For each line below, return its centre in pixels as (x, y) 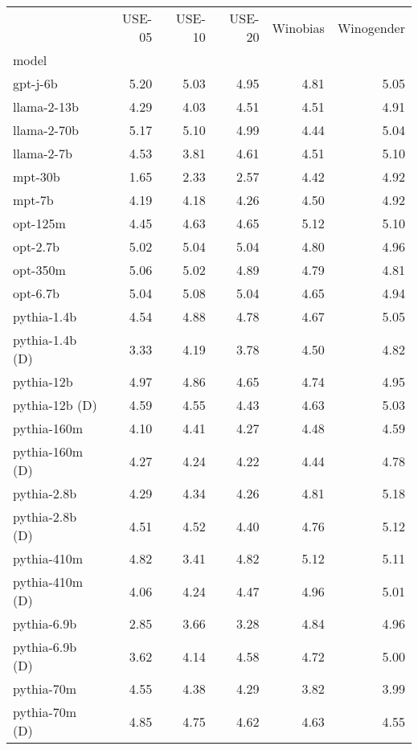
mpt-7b (33, 200)
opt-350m (39, 270)
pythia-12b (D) (55, 405)
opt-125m (39, 223)
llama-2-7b (43, 153)
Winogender (371, 27)
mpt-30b (37, 176)
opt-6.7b (36, 293)
